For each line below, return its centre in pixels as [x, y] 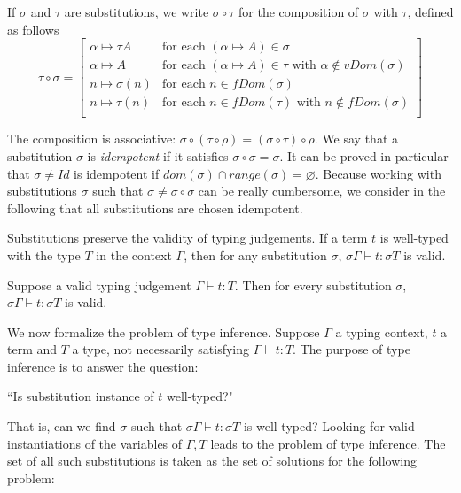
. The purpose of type [352, 349]
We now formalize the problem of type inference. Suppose [164, 331]
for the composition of [299, 12]
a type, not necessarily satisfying [161, 349]
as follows [33, 29]
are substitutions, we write [137, 12]
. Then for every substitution [313, 285]
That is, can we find [62, 426]
